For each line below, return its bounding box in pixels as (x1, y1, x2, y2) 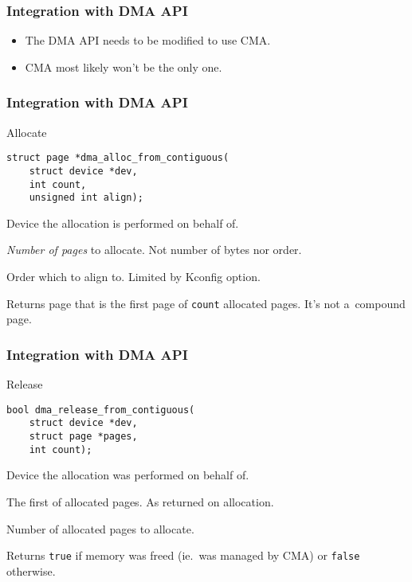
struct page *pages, (29, 431, 138, 442)
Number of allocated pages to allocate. (6, 520, 194, 537)
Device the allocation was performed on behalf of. (6, 467, 249, 483)
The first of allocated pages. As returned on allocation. (6, 493, 274, 510)
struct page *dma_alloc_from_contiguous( (6, 152, 230, 164)
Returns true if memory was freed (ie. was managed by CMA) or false (6, 547, 360, 564)
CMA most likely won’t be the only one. (25, 58, 222, 75)
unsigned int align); (29, 192, 143, 204)
